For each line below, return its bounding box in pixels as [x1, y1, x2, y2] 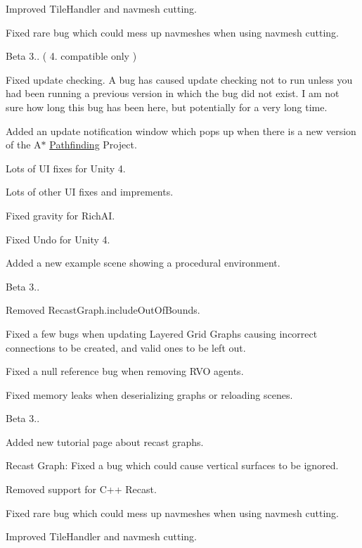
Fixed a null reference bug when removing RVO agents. [6, 364, 244, 378]
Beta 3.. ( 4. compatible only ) [6, 49, 137, 63]
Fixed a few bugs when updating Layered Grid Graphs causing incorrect [6, 326, 318, 340]
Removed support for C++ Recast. [6, 482, 157, 497]
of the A [6, 137, 41, 152]
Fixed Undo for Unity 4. [6, 231, 110, 246]
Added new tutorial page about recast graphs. [6, 434, 204, 449]
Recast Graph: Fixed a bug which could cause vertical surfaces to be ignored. [6, 458, 339, 473]
